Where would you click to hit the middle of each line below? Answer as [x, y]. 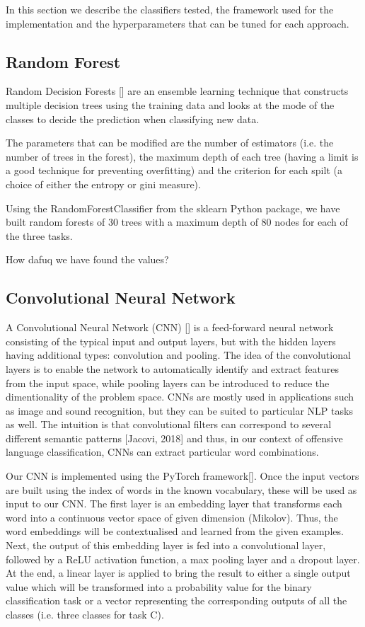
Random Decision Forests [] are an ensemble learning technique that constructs [177, 91]
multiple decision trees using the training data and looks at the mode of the [170, 104]
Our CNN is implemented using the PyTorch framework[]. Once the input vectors [182, 476]
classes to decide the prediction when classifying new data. [133, 119]
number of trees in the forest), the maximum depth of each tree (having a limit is [182, 156]
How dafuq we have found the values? [87, 259]
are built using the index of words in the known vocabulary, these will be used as [181, 489]
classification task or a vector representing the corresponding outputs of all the [176, 600]
